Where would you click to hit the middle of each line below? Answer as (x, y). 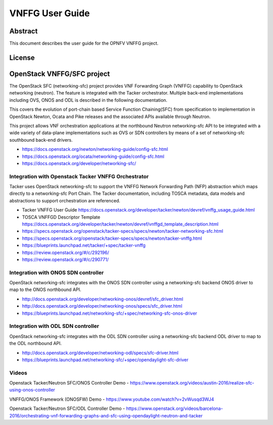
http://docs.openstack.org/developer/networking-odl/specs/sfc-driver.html (100, 353)
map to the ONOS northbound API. (45, 290)
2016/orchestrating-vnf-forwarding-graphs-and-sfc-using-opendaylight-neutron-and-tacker (106, 415)
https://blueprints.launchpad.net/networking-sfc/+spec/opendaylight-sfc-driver (105, 360)
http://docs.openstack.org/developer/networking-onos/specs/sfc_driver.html (102, 306)
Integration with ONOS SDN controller (57, 272)
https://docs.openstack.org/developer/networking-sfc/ (79, 163)
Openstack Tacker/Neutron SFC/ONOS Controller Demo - (69, 383)
